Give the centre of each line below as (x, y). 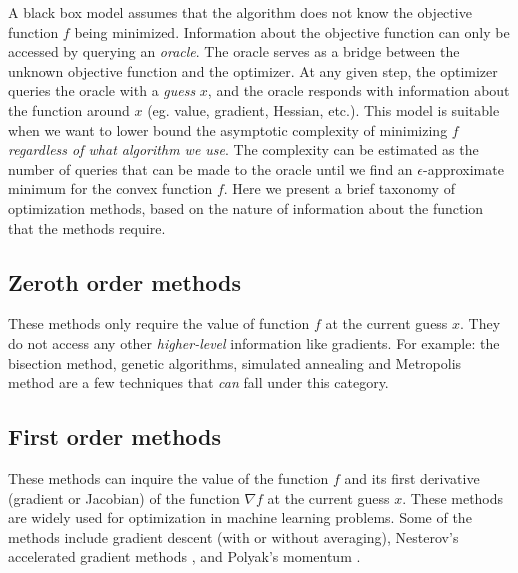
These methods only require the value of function (159, 323)
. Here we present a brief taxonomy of (339, 188)
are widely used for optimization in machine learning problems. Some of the (240, 517)
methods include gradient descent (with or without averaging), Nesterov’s (233, 536)
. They (480, 323)
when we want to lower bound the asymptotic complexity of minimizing (228, 129)
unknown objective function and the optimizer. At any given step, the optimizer (253, 70)
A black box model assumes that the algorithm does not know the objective (240, 12)
